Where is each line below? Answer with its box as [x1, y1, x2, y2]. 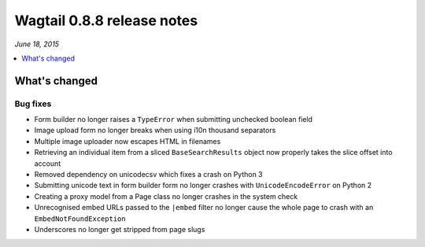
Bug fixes [14, 98, 52, 109]
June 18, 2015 [14, 39, 59, 49]
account [34, 158, 61, 168]
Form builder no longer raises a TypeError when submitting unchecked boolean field [34, 115, 313, 124]
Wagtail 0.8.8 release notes [14, 12, 198, 29]
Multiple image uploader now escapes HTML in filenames [34, 136, 221, 146]
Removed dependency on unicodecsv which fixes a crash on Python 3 [34, 170, 263, 179]
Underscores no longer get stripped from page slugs [34, 225, 205, 234]
